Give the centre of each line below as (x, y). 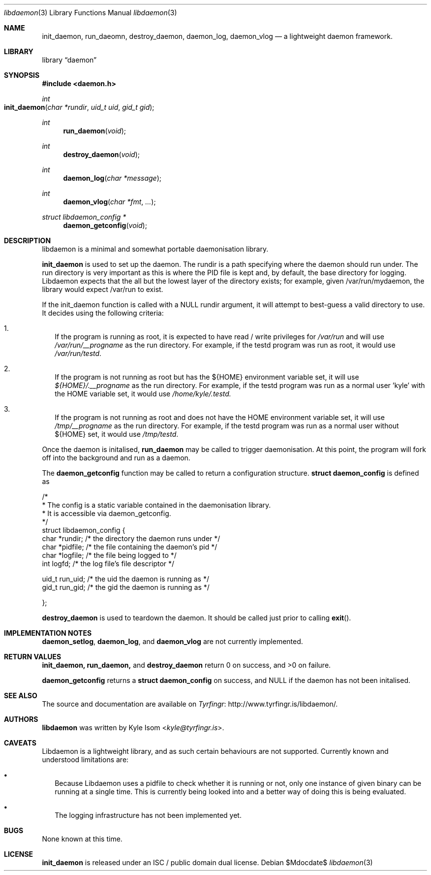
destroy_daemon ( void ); (102, 154)
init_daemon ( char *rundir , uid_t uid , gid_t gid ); (79, 107)
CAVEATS (20, 743)
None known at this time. (82, 839)
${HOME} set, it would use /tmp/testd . (117, 434)
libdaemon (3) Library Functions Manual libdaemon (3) (91, 13)
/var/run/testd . (78, 353)
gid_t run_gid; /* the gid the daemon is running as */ (126, 587)
